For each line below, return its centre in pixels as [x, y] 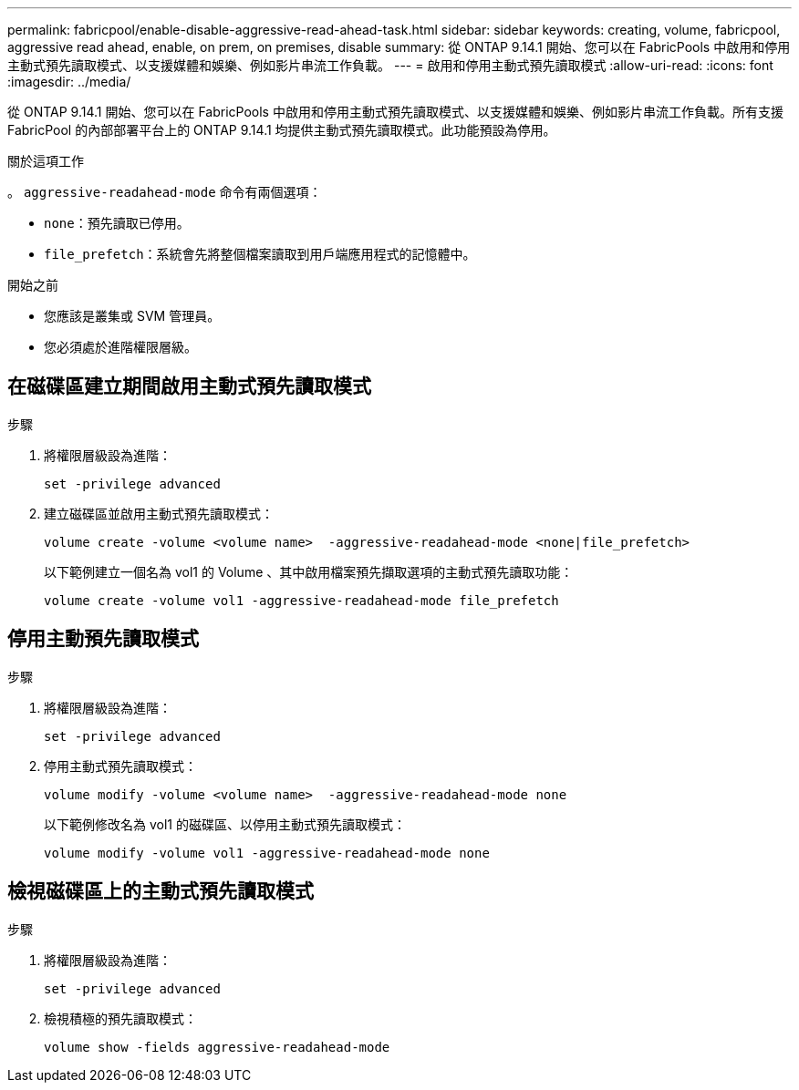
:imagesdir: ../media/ [69, 82]
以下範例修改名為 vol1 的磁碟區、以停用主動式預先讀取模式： [225, 824]
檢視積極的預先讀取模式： [120, 1018]
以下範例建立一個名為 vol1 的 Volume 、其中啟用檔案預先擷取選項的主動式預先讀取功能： [309, 571]
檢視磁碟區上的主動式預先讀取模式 [161, 891]
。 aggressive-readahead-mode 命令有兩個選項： [165, 192]
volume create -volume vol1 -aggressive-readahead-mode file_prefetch [301, 600]
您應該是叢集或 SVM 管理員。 [132, 316]
